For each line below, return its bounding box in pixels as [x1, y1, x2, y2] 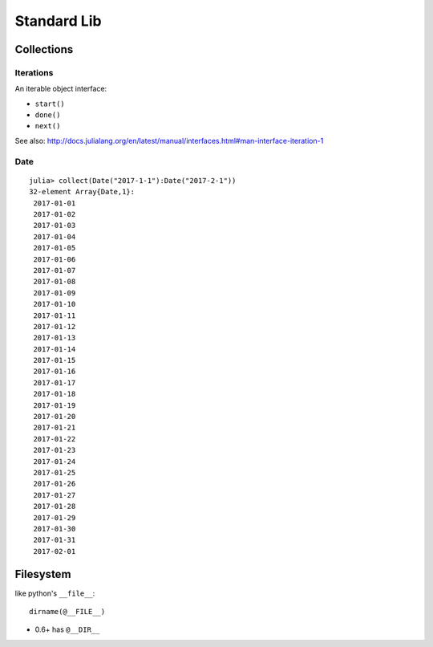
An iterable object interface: [14, 84, 107, 94]
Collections [14, 43, 74, 56]
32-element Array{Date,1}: [29, 187, 136, 197]
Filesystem [14, 567, 71, 581]
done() [34, 111, 61, 120]
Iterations [14, 67, 54, 78]
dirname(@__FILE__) [29, 607, 106, 616]
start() [34, 99, 66, 108]
